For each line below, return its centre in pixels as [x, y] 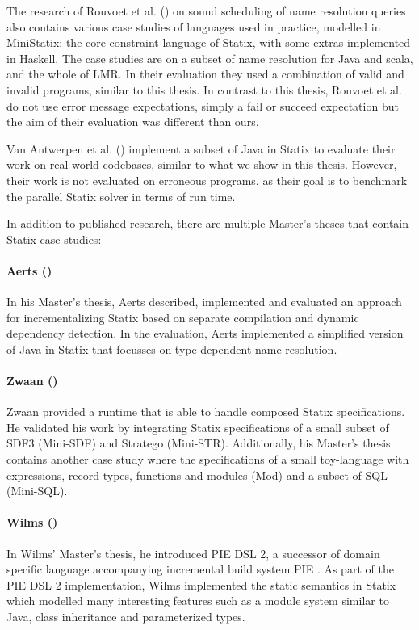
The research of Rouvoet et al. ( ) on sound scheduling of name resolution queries [206, 10]
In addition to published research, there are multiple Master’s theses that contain [208, 223]
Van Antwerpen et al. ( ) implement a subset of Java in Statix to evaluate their [201, 148]
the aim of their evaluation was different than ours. [133, 122]
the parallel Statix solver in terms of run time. [121, 196]
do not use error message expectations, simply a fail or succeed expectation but [203, 105]
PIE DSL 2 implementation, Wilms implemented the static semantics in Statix [201, 584]
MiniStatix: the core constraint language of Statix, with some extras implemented [209, 42]
